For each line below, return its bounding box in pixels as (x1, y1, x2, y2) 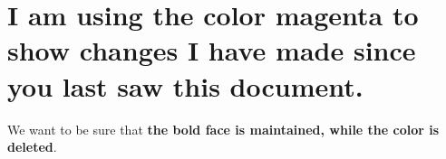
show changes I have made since (7, 32, 416, 69)
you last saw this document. (7, 67, 364, 104)
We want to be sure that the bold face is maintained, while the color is (7, 119, 440, 138)
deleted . (7, 137, 57, 156)
